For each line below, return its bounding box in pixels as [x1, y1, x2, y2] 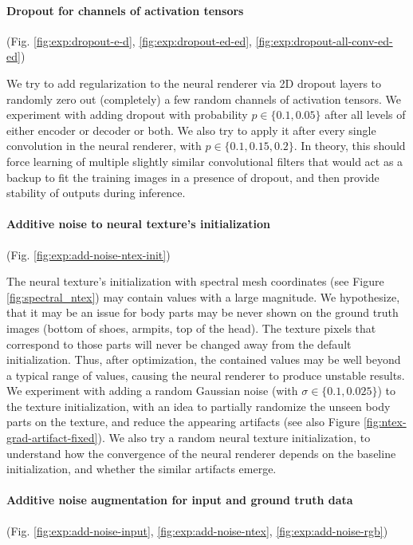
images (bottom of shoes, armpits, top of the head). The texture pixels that [6, 319, 376, 336]
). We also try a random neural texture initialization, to [97, 429, 371, 446]
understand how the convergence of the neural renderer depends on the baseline [6, 444, 396, 461]
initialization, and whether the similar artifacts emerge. [6, 460, 277, 477]
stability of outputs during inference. [6, 184, 186, 201]
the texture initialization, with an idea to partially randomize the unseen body [6, 397, 391, 414]
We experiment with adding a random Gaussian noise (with [6, 382, 298, 399]
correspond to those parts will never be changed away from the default [6, 335, 352, 352]
